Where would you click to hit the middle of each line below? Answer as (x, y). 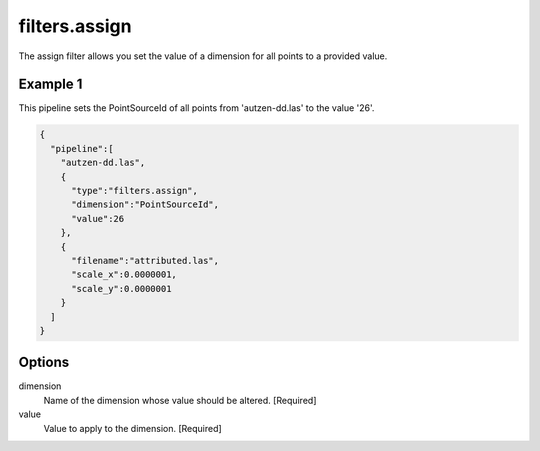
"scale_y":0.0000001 (121, 288)
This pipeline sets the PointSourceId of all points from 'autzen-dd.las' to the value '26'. (196, 108)
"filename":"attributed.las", (145, 260)
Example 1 (50, 84)
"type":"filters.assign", (135, 190)
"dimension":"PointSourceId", (145, 204)
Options (44, 362)
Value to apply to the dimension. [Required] (132, 428)
